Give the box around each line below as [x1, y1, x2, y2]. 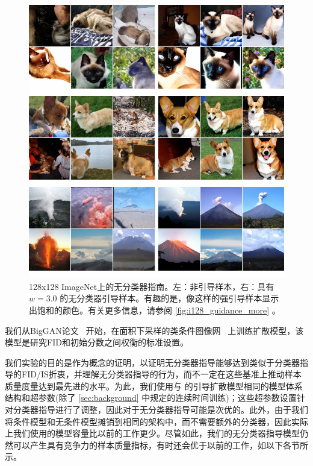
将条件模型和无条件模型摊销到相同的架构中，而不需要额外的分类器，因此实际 [5, 415, 308, 427]
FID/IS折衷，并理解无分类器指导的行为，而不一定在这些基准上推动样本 [21, 368, 302, 380]
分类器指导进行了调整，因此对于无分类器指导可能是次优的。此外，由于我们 [13, 403, 308, 416]
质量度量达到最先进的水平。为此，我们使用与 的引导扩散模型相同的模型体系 [5, 379, 303, 392]
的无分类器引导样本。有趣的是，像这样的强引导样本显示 [60, 292, 279, 304]
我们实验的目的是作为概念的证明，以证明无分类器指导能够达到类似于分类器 [5, 356, 300, 368]
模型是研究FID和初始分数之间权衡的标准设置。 [5, 336, 188, 348]
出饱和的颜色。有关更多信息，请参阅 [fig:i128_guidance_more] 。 [29, 303, 280, 316]
